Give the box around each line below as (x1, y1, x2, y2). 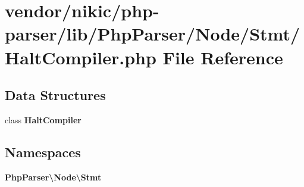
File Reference (162, 45, 283, 69)
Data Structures (5, 86, 106, 104)
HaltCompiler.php (5, 45, 156, 69)
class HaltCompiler (5, 113, 82, 126)
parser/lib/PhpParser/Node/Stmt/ (5, 21, 300, 46)
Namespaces (5, 142, 81, 161)
